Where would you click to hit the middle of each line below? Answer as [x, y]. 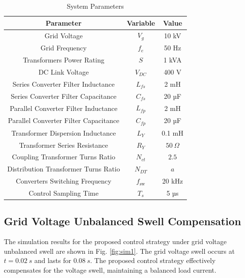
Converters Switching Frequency [63, 181]
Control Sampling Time [64, 193]
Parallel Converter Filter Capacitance [64, 120]
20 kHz [172, 181]
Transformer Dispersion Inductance [64, 132]
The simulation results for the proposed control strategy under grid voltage [115, 241]
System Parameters [95, 6]
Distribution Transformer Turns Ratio [64, 169]
